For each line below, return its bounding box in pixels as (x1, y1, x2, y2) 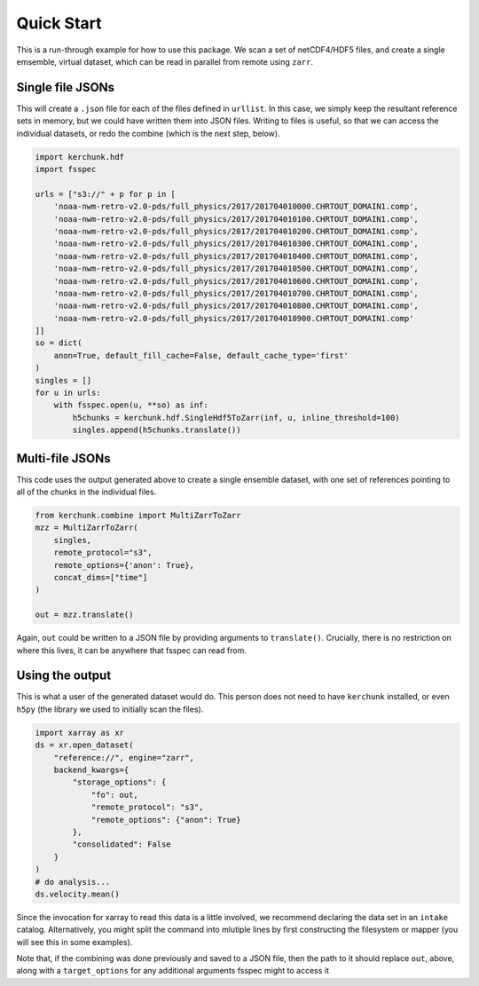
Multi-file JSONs (16, 451, 111, 466)
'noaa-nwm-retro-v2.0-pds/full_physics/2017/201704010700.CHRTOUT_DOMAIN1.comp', (53, 288, 419, 298)
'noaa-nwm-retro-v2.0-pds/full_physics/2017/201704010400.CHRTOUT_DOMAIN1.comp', (53, 251, 419, 261)
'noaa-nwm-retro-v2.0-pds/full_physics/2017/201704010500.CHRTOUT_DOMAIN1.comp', (53, 264, 419, 274)
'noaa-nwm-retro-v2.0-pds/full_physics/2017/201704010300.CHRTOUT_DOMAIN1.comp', (53, 239, 419, 248)
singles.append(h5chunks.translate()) (72, 425, 241, 435)
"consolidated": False (72, 840, 172, 849)
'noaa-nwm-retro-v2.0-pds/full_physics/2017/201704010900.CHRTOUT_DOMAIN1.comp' (53, 313, 414, 323)
